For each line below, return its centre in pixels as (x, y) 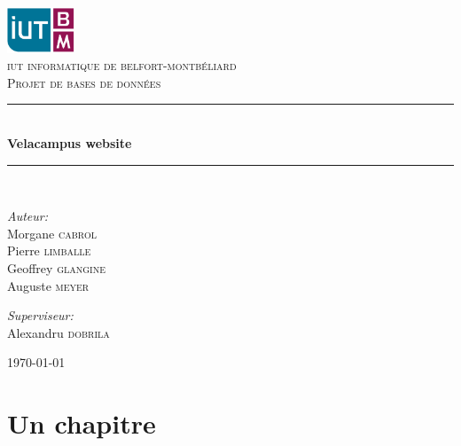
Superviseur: (40, 315)
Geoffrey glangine (57, 267)
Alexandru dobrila (59, 332)
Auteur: (28, 216)
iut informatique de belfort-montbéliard (122, 65)
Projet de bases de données (84, 82)
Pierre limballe (49, 250)
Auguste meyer (48, 285)
